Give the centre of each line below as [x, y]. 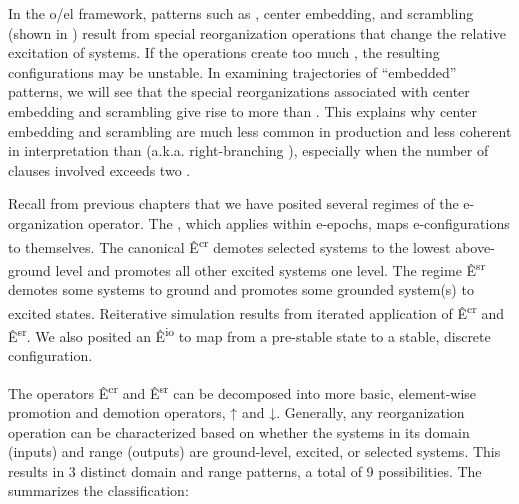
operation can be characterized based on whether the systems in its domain [239, 431]
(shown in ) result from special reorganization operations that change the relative [257, 32]
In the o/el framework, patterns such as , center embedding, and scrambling [241, 13]
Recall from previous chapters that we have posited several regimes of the [233, 203]
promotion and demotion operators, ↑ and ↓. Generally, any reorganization [236, 411]
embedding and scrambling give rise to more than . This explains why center [243, 110]
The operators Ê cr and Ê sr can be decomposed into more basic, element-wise [242, 391]
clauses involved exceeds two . [99, 169]
